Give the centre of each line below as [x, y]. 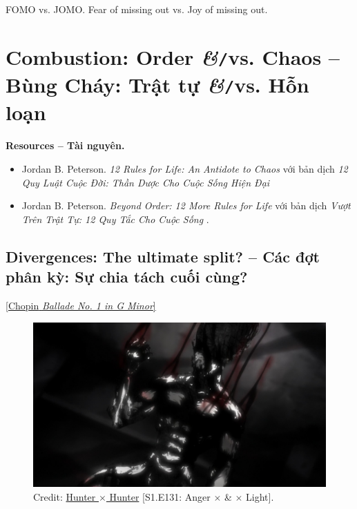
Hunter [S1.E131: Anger [160, 496]
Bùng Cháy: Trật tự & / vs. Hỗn [157, 85]
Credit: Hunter [65, 496]
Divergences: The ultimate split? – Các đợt [163, 256]
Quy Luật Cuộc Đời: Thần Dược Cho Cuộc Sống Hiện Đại [146, 182]
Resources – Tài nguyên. [65, 145]
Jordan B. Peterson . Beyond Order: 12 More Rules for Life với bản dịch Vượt [186, 205]
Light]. [260, 496]
